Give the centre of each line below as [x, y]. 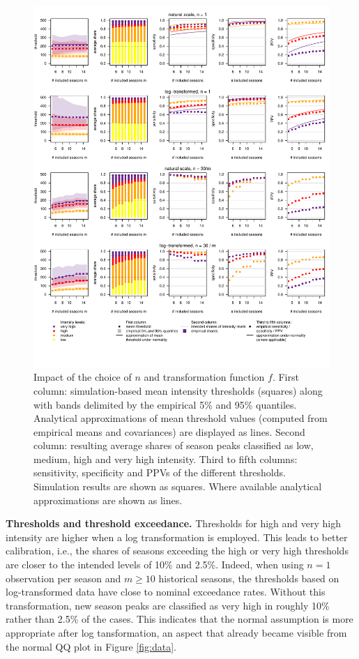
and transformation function [204, 377]
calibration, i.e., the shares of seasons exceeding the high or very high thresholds [177, 551]
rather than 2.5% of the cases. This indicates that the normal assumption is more [179, 619]
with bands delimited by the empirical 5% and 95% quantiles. [165, 404]
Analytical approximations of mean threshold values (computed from [181, 418]
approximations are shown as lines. [108, 500]
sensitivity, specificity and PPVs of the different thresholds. [160, 472]
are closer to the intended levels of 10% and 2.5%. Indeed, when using [155, 565]
